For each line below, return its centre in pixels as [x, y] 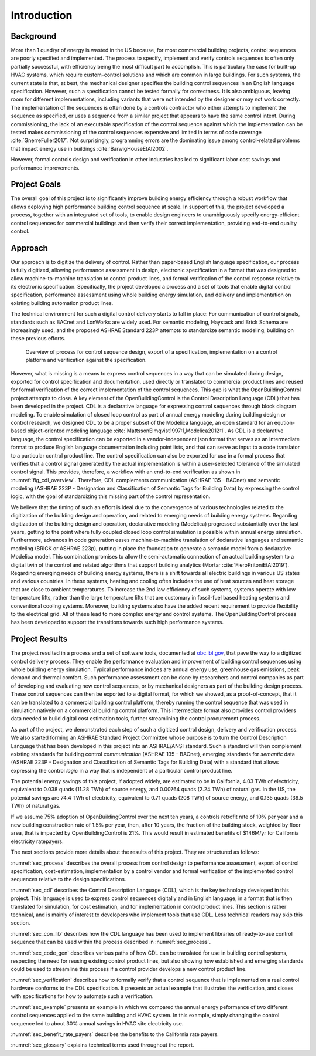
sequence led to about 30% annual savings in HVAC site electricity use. [97, 1023]
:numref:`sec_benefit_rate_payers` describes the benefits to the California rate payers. [115, 1034]
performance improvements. [45, 168]
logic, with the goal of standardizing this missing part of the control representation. [111, 496]
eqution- [285, 422]
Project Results [39, 639]
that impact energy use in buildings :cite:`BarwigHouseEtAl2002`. [90, 148]
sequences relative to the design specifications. [68, 879]
